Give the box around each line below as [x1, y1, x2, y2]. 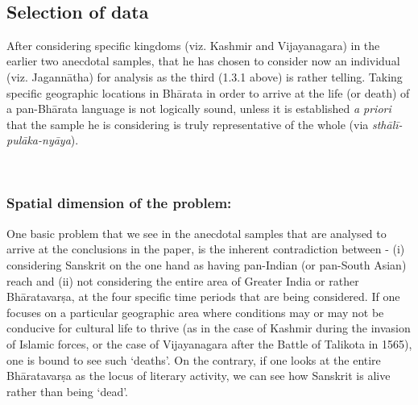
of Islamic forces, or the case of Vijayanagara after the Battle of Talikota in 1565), [6, 335, 412, 352]
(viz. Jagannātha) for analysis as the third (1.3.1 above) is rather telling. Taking [6, 68, 403, 85]
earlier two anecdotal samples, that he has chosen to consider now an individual [6, 52, 400, 69]
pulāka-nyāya [6, 132, 71, 148]
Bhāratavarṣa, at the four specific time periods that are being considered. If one [6, 288, 400, 305]
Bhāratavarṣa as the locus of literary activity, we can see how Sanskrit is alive [6, 367, 391, 384]
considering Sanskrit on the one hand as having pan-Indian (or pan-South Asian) [6, 256, 407, 273]
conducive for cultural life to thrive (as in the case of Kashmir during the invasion [6, 319, 411, 336]
